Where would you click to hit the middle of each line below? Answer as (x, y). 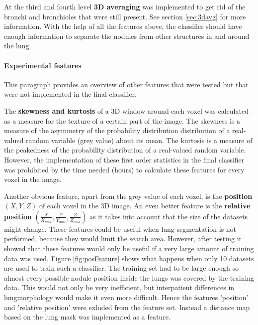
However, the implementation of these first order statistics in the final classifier (124, 159)
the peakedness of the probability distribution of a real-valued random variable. (125, 150)
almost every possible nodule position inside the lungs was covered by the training (129, 277)
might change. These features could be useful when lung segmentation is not (120, 229)
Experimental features (43, 65)
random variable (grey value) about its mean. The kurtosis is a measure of (139, 140)
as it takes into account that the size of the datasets (169, 216)
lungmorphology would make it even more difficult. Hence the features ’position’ (126, 297)
